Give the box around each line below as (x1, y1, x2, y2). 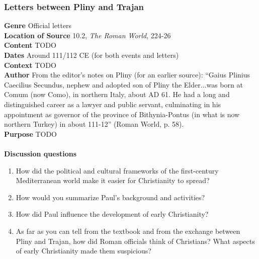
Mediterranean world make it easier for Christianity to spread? (16, 175, 210, 186)
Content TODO (4, 40, 56, 50)
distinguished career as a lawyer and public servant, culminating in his (4, 99, 221, 109)
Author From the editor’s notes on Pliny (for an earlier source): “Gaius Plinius (4, 69, 250, 80)
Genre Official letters (4, 20, 72, 31)
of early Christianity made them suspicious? (16, 245, 151, 256)
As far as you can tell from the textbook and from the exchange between (16, 225, 240, 236)
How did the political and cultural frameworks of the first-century (16, 165, 219, 176)
